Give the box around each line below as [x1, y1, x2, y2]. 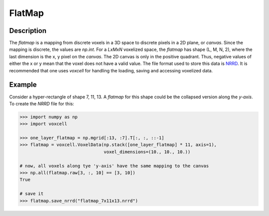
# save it [19, 191, 44, 197]
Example [9, 80, 37, 89]
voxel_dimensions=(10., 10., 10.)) [104, 149, 191, 155]
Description [9, 26, 47, 35]
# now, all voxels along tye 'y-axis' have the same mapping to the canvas [19, 163, 209, 169]
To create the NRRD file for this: [9, 100, 74, 107]
